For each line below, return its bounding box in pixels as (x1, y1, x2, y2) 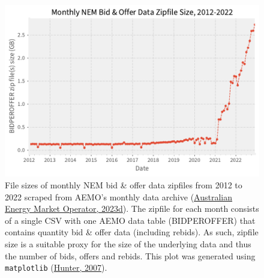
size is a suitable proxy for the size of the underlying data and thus (5, 238, 251, 250)
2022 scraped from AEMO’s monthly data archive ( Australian (5, 190, 233, 203)
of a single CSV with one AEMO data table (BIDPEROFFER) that (5, 214, 256, 226)
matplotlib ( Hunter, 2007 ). (5, 261, 107, 274)
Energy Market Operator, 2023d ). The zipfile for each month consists (5, 202, 259, 215)
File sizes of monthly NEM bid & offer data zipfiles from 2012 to (5, 179, 242, 191)
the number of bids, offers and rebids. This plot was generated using (5, 249, 256, 262)
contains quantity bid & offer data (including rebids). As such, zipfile (5, 226, 259, 238)
